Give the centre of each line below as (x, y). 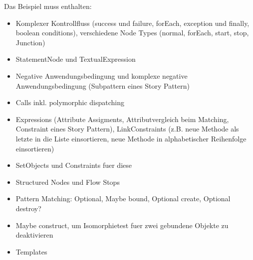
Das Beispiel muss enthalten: (48, 6)
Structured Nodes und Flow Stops (68, 182)
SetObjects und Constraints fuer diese (74, 165)
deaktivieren (34, 235)
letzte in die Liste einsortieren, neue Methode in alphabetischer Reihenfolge (131, 138)
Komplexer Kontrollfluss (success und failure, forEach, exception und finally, (132, 23)
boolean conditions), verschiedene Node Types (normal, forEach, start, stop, (132, 33)
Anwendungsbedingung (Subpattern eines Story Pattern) (103, 85)
